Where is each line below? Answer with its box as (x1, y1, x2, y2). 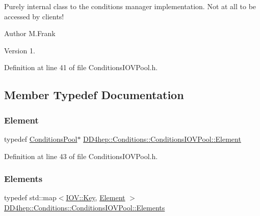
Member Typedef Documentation (4, 87, 184, 103)
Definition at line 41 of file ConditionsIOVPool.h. (4, 62, 158, 73)
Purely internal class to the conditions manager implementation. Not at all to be (4, 1, 256, 11)
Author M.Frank (4, 28, 56, 39)
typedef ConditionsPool (4, 133, 77, 144)
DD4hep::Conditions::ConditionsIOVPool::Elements (4, 202, 165, 212)
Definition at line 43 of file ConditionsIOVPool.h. (4, 150, 158, 161)
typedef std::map (4, 192, 57, 203)
